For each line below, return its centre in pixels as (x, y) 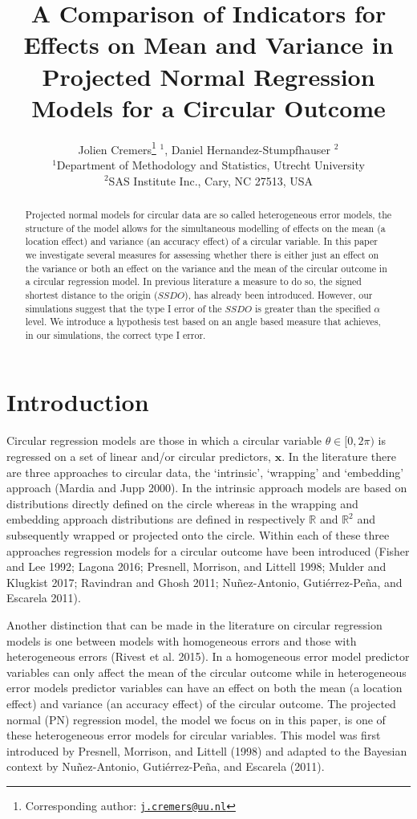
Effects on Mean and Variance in (208, 45)
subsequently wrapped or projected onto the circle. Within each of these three (198, 534)
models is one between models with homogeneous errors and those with (182, 640)
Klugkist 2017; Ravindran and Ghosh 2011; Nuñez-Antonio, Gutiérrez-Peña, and (204, 582)
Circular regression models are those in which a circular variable (164, 440)
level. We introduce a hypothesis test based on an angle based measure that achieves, (203, 322)
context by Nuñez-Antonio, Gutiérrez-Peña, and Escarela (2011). (166, 766)
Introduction (78, 402)
